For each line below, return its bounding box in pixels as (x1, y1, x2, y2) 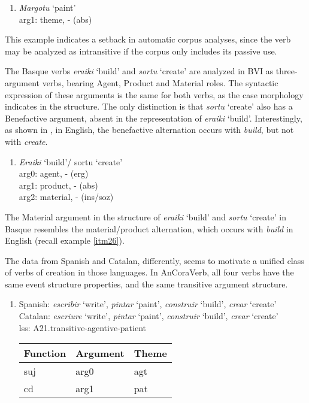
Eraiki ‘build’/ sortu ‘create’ (19, 155, 123, 168)
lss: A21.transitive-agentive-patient (19, 321, 147, 334)
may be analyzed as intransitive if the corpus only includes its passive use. (5, 44, 277, 57)
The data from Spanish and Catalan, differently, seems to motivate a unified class (5, 254, 304, 266)
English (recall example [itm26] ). (5, 234, 125, 247)
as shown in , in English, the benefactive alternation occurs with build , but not (5, 123, 294, 136)
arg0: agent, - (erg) (19, 167, 89, 180)
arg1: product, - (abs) (19, 178, 98, 191)
